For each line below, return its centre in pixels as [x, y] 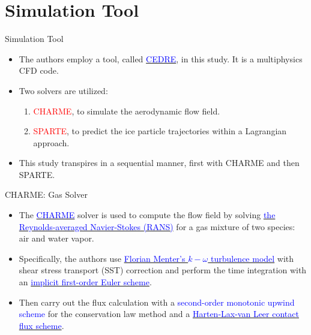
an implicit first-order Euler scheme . [85, 282]
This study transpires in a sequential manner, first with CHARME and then [159, 163]
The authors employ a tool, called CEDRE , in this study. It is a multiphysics [161, 58]
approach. [51, 142]
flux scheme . [41, 325]
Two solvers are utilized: [63, 90]
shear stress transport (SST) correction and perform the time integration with [163, 270]
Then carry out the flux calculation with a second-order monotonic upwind [157, 302]
